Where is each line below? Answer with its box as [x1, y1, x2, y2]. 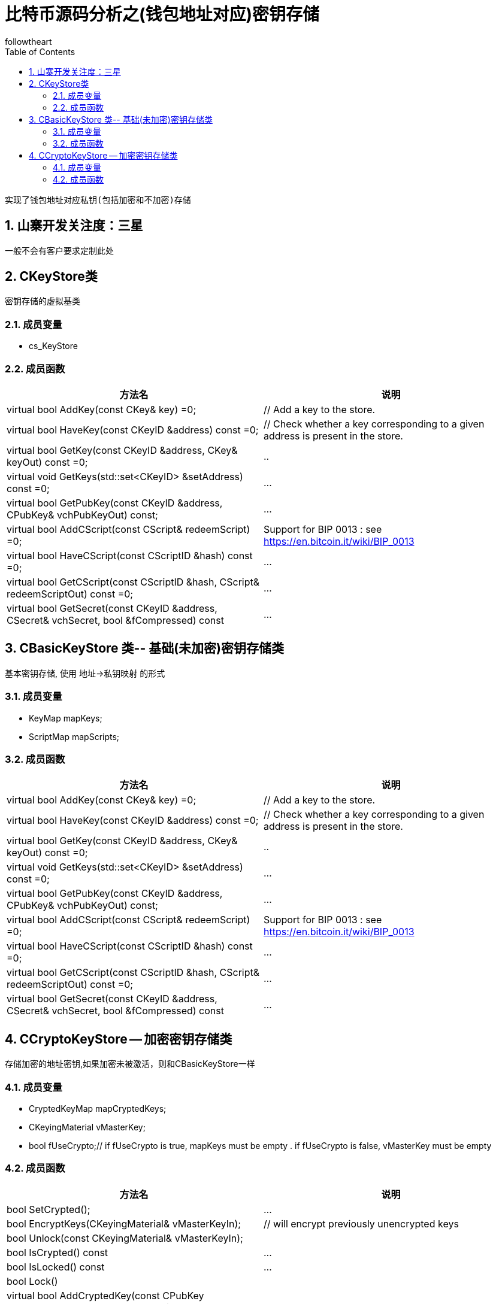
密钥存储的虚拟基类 [5, 296, 80, 307]
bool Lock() [7, 1275, 58, 1287]
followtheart [5, 36, 52, 47]
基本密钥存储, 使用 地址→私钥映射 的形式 [5, 668, 165, 678]
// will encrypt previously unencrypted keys [264, 1217, 459, 1230]
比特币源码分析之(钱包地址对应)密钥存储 [5, 4, 320, 25]
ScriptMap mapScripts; [29, 731, 120, 742]
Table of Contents [5, 46, 75, 57]
